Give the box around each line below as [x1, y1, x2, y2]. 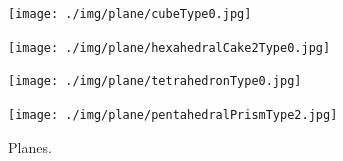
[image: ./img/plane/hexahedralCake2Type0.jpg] [8, 40, 331, 55]
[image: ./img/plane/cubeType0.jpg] [8, 7, 252, 21]
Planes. [8, 136, 52, 157]
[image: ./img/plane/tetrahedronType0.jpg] [8, 74, 302, 89]
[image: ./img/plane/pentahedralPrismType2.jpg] [8, 107, 338, 122]
